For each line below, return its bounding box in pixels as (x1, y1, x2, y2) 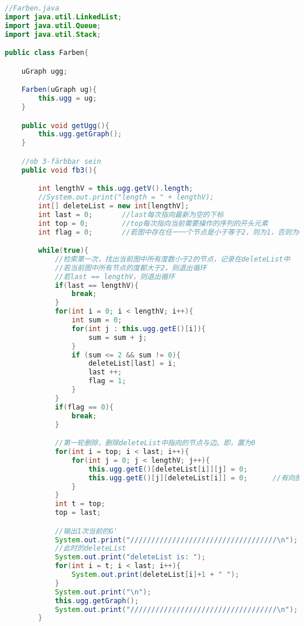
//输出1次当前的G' (54, 527, 118, 535)
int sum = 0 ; (71, 316, 122, 325)
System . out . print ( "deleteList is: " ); (54, 553, 206, 562)
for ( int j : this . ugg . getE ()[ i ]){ (71, 324, 206, 333)
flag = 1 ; (88, 377, 126, 386)
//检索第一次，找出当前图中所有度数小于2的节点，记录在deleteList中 (54, 254, 291, 263)
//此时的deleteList (54, 544, 126, 553)
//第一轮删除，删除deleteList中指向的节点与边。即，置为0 (54, 439, 255, 448)
